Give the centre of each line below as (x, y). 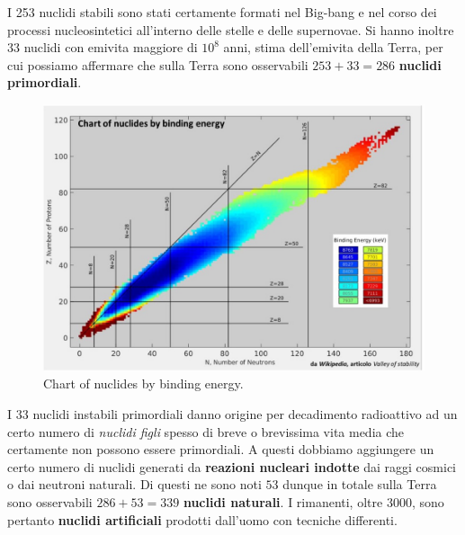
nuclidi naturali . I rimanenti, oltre (283, 501)
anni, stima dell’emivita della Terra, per (333, 47)
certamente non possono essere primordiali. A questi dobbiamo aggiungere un (221, 449)
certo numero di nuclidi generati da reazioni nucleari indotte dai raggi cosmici (232, 466)
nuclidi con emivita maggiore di (111, 47)
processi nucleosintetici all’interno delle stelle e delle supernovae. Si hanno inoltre (231, 29)
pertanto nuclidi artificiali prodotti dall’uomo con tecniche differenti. (202, 519)
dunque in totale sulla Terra (360, 484)
